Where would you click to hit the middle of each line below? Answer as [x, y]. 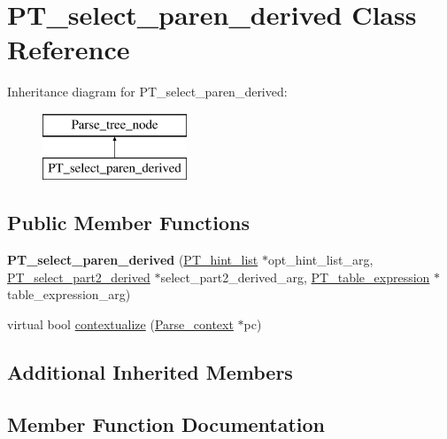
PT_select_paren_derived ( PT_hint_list [133, 260]
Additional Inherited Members [150, 372]
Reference [69, 49]
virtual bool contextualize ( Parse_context [120, 324]
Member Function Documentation [166, 424]
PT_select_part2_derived [79, 277]
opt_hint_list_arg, [320, 260]
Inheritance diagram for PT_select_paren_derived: [147, 92]
